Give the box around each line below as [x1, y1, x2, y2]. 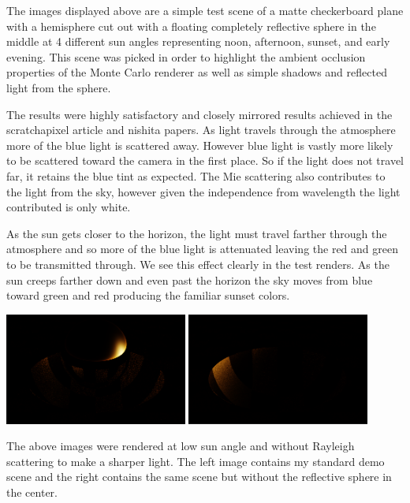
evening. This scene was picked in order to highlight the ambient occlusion [6, 48, 366, 65]
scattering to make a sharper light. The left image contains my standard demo [6, 453, 385, 469]
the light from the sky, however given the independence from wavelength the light [6, 183, 401, 199]
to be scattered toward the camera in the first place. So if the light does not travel [6, 152, 404, 169]
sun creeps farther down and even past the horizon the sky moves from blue [6, 271, 373, 288]
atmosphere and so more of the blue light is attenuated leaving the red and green [6, 240, 398, 257]
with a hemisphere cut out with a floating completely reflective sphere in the [6, 17, 376, 34]
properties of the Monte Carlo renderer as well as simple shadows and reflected [6, 64, 387, 80]
